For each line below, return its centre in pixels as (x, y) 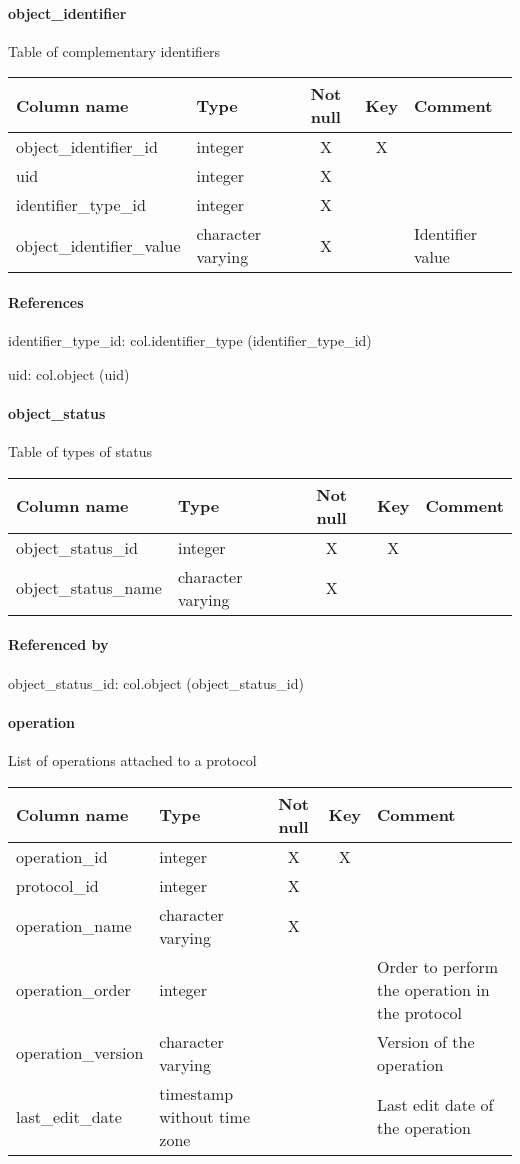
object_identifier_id (87, 147)
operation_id (62, 856)
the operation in (433, 989)
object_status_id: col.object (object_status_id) (156, 682)
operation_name (74, 926)
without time (204, 1116)
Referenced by (58, 644)
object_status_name (89, 588)
